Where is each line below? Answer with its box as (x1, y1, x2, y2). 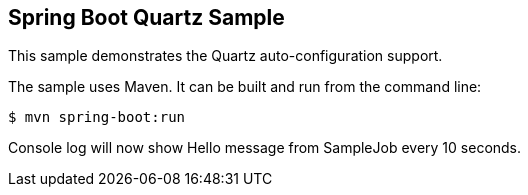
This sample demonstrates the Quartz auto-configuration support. (8, 47, 443, 65)
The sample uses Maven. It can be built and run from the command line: (8, 78, 482, 96)
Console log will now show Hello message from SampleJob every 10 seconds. (8, 139, 522, 157)
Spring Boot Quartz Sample (8, 5, 285, 30)
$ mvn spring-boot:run (8, 109, 186, 126)
